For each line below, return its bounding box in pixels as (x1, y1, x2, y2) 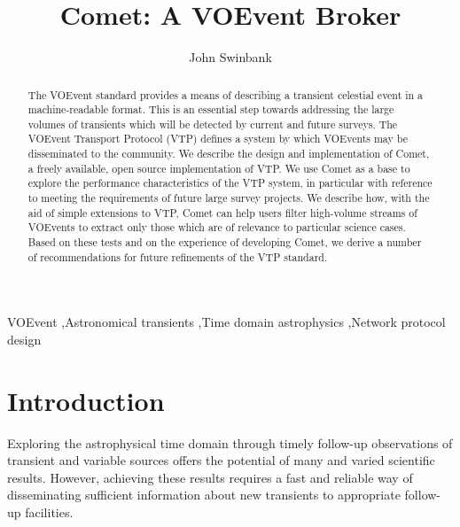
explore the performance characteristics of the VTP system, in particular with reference (27, 175, 433, 190)
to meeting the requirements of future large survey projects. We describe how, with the (27, 190, 430, 205)
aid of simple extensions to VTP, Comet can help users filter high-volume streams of (27, 205, 417, 220)
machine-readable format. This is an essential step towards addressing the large (27, 102, 394, 117)
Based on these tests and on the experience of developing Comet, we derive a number (27, 235, 422, 250)
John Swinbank (189, 48, 272, 66)
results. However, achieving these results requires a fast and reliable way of (7, 468, 413, 486)
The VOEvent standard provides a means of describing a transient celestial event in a (27, 87, 424, 102)
